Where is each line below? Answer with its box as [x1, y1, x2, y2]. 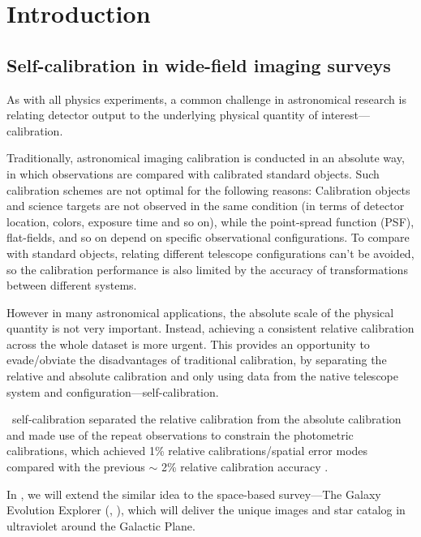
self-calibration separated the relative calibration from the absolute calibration [11, 410, 402, 427]
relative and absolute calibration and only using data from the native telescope [6, 367, 398, 384]
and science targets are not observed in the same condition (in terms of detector [6, 197, 405, 214]
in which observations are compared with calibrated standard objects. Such [6, 165, 380, 182]
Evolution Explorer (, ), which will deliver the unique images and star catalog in [6, 501, 406, 518]
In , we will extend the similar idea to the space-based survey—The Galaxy [6, 485, 381, 502]
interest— [321, 106, 370, 123]
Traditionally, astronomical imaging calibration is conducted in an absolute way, [6, 149, 405, 166]
